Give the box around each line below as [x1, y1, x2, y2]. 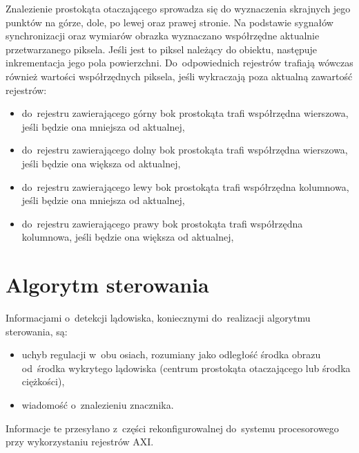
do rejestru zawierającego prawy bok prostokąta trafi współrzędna [21, 216, 303, 230]
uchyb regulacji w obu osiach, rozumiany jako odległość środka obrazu [21, 347, 321, 362]
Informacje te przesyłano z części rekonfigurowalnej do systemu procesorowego [6, 420, 339, 435]
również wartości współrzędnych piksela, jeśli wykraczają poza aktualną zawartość [6, 68, 353, 83]
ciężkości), [21, 374, 65, 389]
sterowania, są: [6, 324, 68, 338]
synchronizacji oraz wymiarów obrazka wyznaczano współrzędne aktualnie [6, 28, 320, 43]
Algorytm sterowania [6, 270, 209, 299]
